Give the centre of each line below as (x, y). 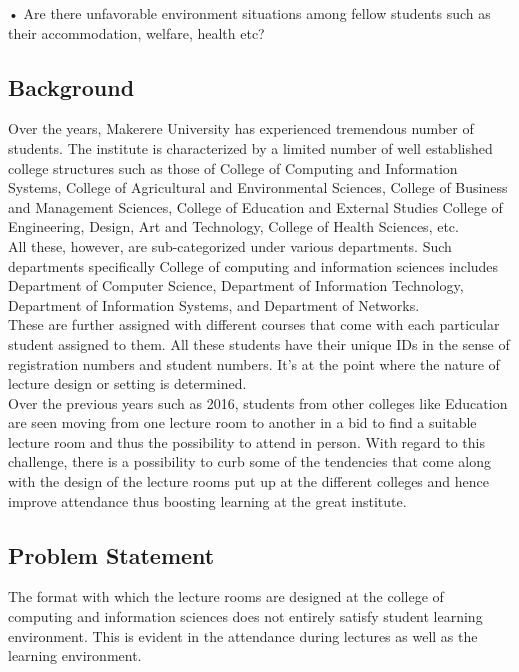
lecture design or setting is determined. (127, 383)
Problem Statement (111, 554)
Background (71, 86)
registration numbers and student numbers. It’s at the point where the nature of (254, 363)
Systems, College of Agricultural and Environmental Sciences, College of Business (258, 187)
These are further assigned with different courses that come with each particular (254, 324)
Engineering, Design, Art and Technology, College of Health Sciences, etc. (233, 226)
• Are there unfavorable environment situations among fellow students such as (249, 13)
